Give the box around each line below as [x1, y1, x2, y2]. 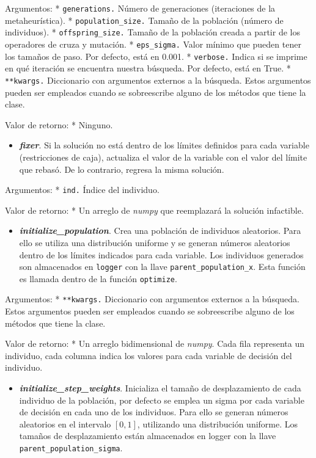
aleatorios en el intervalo [19, 417, 111, 430]
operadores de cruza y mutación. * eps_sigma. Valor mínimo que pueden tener [5, 37, 301, 50]
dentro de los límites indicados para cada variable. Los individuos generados [19, 248, 304, 261]
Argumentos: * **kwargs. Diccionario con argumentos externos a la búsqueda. [5, 293, 299, 305]
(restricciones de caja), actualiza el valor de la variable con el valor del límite [19, 150, 307, 163]
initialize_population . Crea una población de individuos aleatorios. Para [19, 224, 301, 237]
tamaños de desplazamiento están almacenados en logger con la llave [19, 429, 276, 442]
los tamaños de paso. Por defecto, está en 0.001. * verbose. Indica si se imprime [5, 49, 307, 62]
